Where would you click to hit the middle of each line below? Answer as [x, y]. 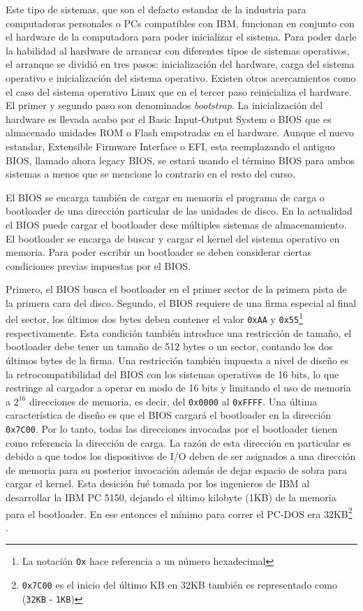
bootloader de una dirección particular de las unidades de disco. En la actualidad [179, 211]
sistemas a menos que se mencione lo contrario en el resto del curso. [151, 174]
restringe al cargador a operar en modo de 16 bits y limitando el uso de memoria [178, 388]
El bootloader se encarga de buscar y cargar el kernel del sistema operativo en [173, 238]
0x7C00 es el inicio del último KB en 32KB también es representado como [179, 585]
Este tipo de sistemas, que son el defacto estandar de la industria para [156, 9]
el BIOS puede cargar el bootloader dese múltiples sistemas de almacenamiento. [176, 224]
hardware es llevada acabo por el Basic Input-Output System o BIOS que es [169, 118]
